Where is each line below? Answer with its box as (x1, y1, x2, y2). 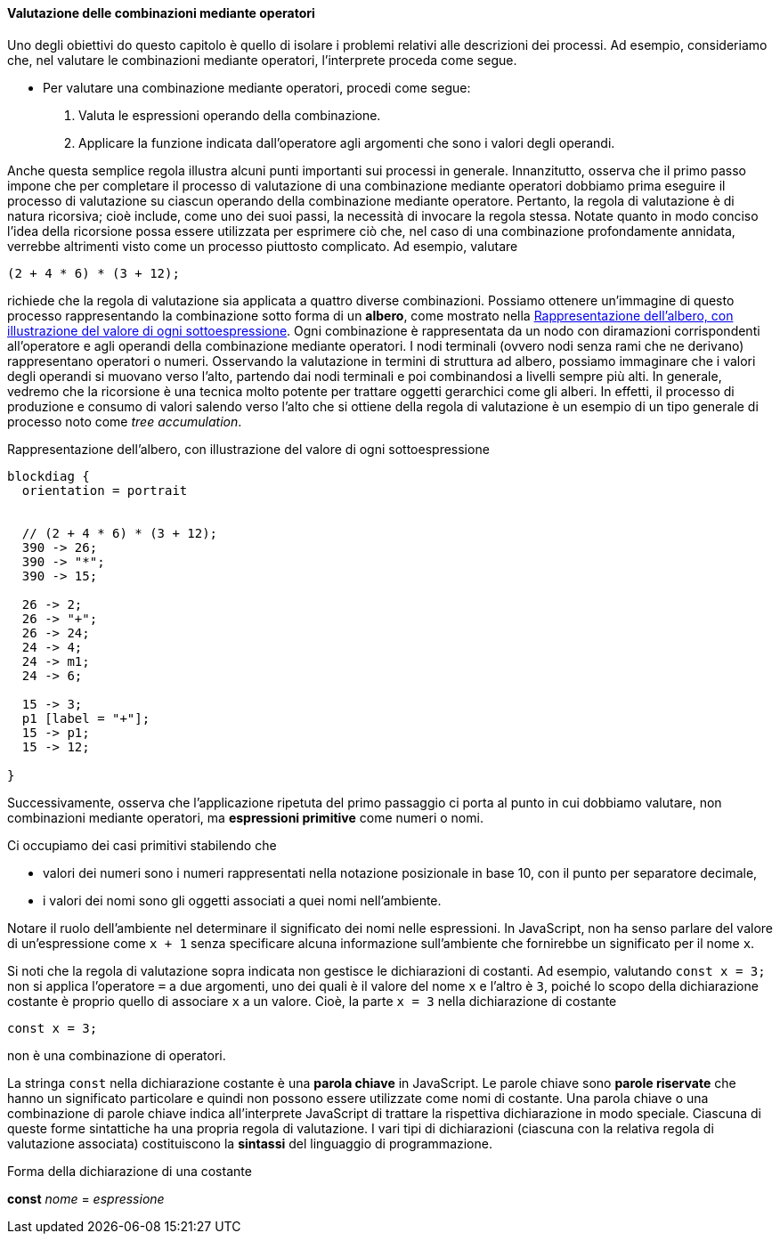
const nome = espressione (7, 1190, 165, 1206)
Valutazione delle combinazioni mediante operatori (7, 5, 315, 20)
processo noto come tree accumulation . (7, 413, 242, 429)
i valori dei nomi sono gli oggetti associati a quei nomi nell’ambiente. (43, 892, 442, 908)
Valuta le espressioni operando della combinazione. (78, 107, 381, 123)
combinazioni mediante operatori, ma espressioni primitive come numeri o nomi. (7, 809, 483, 825)
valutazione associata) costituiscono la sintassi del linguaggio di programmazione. (7, 1135, 492, 1151)
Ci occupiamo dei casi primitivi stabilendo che (7, 837, 277, 853)
